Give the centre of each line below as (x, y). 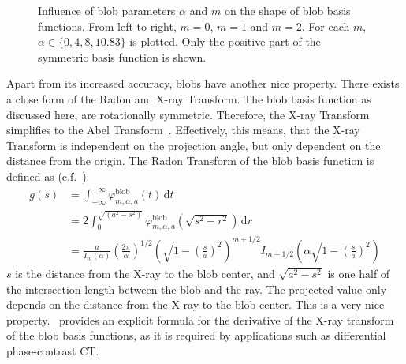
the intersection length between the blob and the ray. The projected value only (197, 289)
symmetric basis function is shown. (122, 56)
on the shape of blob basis (287, 10)
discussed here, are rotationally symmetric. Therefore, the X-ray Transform (188, 114)
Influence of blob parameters (107, 10)
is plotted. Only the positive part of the (225, 41)
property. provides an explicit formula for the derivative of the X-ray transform (200, 319)
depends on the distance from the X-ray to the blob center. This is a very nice (196, 304)
